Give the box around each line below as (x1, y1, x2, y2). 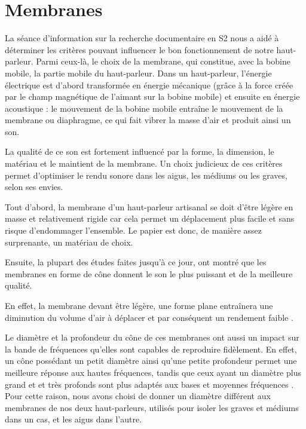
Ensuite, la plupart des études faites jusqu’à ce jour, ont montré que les (5, 256, 267, 268)
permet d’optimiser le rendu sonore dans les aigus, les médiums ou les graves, (5, 168, 287, 181)
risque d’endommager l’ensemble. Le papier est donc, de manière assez (5, 224, 262, 237)
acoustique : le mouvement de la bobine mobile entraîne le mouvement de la (5, 102, 283, 114)
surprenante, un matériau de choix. (5, 235, 133, 248)
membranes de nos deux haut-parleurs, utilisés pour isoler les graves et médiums (5, 401, 299, 413)
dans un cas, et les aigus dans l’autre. (5, 413, 142, 425)
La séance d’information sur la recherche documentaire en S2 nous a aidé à (5, 32, 279, 44)
